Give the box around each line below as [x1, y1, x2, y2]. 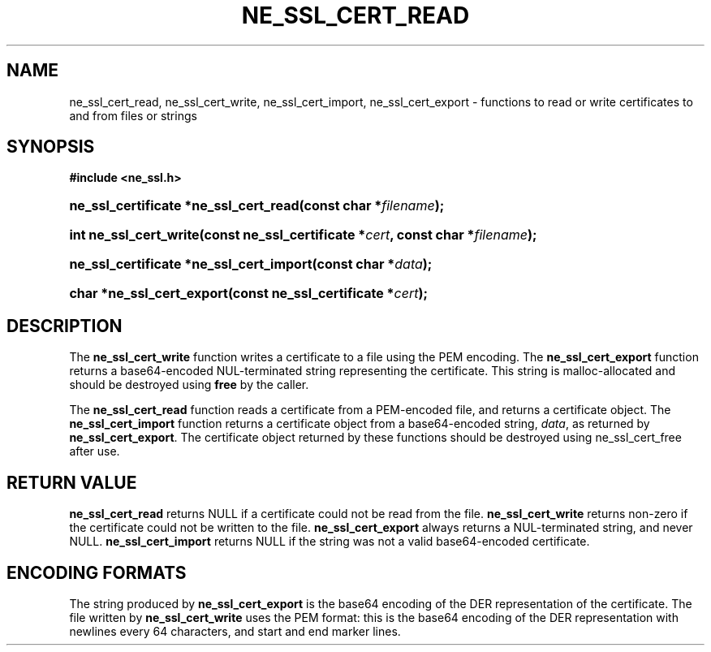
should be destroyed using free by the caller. [69, 378, 309, 392]
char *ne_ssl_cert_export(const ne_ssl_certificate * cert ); [69, 285, 428, 302]
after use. [69, 444, 120, 459]
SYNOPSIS [6, 136, 95, 158]
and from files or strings [69, 108, 197, 123]
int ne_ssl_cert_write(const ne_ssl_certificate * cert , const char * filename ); [69, 227, 537, 244]
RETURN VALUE [6, 472, 137, 493]
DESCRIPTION [6, 315, 123, 336]
